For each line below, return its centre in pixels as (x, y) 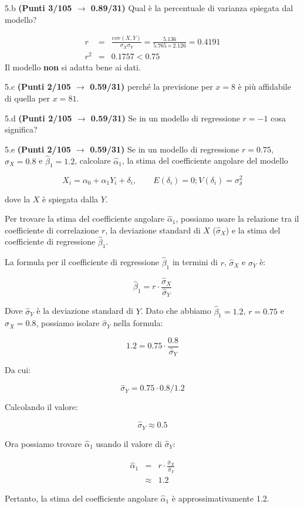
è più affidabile (264, 87)
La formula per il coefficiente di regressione (82, 262)
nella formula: (138, 323)
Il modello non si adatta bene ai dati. (73, 67)
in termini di (195, 262)
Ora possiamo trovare (43, 443)
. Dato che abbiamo (176, 311)
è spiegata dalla (70, 199)
